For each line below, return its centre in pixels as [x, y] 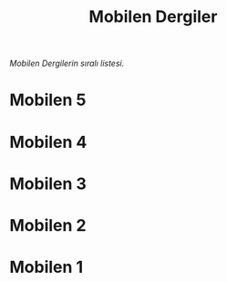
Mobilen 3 [48, 183]
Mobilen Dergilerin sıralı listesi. [67, 63]
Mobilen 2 [48, 225]
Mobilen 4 [48, 142]
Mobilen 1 [46, 267]
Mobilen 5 [48, 100]
